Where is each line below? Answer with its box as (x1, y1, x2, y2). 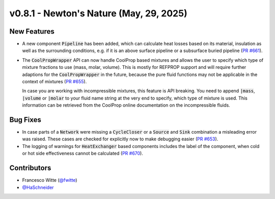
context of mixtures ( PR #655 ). (22, 79, 87, 85)
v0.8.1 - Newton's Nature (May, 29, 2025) (9, 8, 188, 19)
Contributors (9, 164, 51, 172)
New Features (9, 27, 54, 36)
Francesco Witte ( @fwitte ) (22, 177, 77, 183)
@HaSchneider (22, 184, 54, 190)
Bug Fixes (9, 115, 42, 124)
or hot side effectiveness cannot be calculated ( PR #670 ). (22, 151, 144, 157)
